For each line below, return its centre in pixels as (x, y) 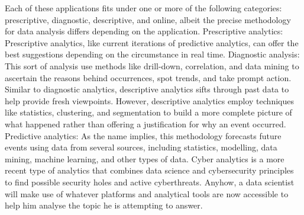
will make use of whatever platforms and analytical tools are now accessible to (147, 193)
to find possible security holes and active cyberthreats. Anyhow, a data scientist (150, 182)
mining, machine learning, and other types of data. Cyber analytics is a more (145, 158)
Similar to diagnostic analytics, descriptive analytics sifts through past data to (147, 89)
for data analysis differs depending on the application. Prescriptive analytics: (144, 31)
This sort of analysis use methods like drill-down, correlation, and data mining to (152, 65)
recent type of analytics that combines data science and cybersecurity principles (149, 170)
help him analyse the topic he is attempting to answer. (104, 205)
